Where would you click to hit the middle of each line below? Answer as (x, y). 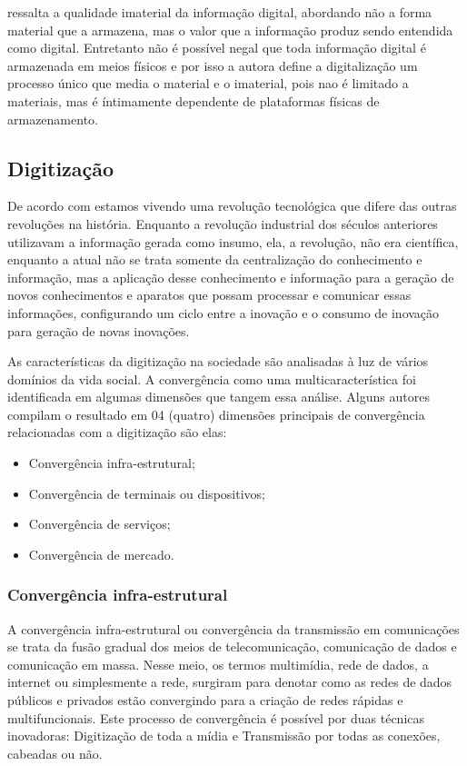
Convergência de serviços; (99, 524)
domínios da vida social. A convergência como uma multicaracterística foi (212, 378)
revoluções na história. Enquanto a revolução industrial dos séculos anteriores (223, 223)
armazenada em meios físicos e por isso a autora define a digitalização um (213, 65)
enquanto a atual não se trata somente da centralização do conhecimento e (215, 259)
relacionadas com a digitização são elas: (117, 432)
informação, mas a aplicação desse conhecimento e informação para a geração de (231, 277)
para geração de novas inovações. (99, 330)
